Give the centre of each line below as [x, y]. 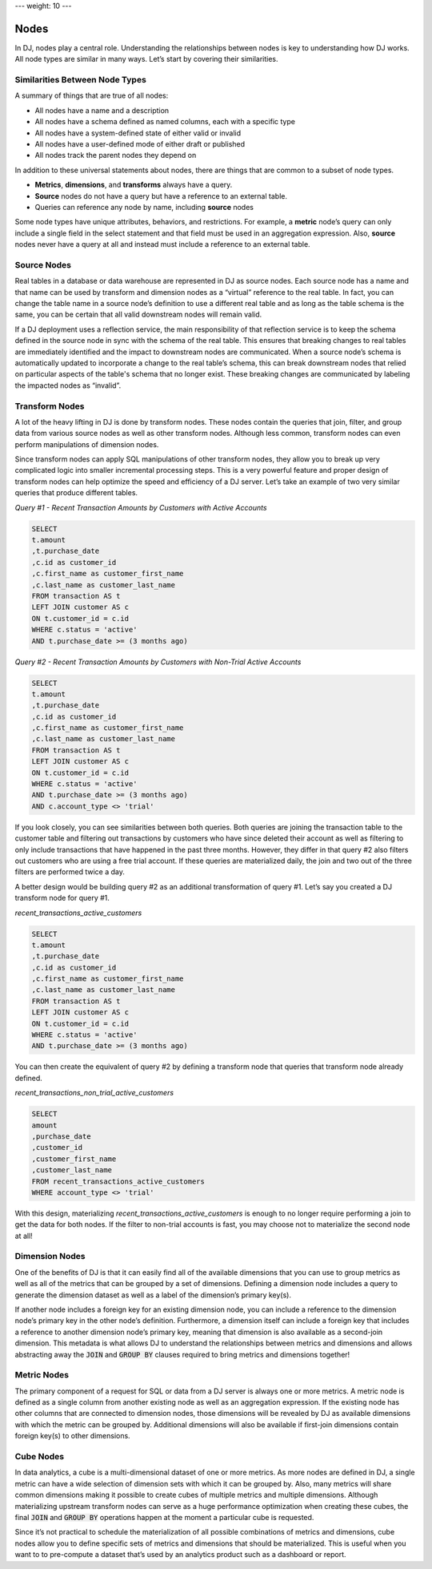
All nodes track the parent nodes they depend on [116, 155]
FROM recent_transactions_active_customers [118, 1181]
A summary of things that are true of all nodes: [92, 95]
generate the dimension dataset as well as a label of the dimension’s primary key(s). [153, 1295]
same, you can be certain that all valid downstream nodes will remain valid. [138, 315]
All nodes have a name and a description [102, 110]
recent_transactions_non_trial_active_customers [94, 1093]
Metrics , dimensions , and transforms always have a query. [134, 185]
